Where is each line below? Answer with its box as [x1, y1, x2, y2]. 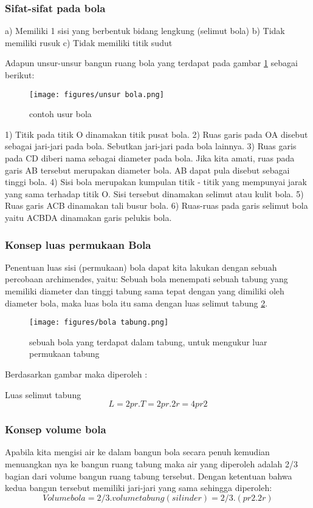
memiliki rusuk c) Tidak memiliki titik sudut [5, 36, 173, 49]
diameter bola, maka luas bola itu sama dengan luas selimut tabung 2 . [5, 296, 268, 309]
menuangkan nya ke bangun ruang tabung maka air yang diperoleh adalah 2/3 [5, 458, 298, 470]
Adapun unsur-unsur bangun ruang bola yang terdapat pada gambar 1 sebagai [5, 56, 298, 69]
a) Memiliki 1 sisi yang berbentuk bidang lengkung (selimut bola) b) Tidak [5, 24, 285, 37]
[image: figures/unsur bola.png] [29, 90, 164, 99]
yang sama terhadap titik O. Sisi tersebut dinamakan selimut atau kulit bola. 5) [5, 187, 304, 200]
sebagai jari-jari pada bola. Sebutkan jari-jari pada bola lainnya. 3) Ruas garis [5, 140, 297, 152]
